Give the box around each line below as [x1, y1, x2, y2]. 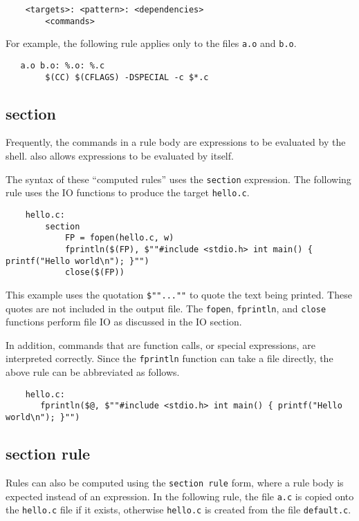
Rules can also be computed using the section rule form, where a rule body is [6, 475, 344, 489]
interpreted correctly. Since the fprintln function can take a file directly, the [6, 351, 333, 366]
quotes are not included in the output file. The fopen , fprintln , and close [6, 301, 326, 315]
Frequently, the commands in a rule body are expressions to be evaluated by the [6, 135, 346, 149]
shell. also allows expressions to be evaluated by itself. [6, 149, 234, 163]
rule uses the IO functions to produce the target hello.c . [6, 185, 250, 200]
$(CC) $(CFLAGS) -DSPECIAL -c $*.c [45, 72, 209, 82]
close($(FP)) [64, 267, 125, 278]
